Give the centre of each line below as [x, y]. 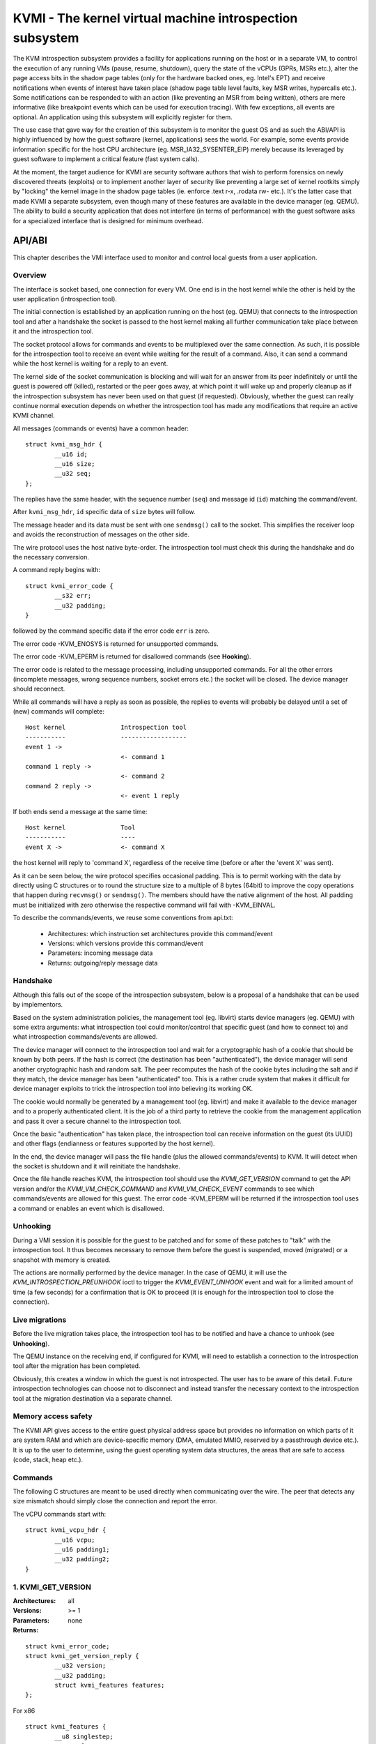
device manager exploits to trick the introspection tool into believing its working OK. [133, 1089]
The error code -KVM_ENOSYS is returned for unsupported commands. [116, 644]
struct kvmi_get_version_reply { [82, 1656]
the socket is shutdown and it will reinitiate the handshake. [97, 1166]
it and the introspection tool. [53, 331]
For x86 [24, 1711]
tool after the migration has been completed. [77, 1366]
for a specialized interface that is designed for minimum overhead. [108, 220]
